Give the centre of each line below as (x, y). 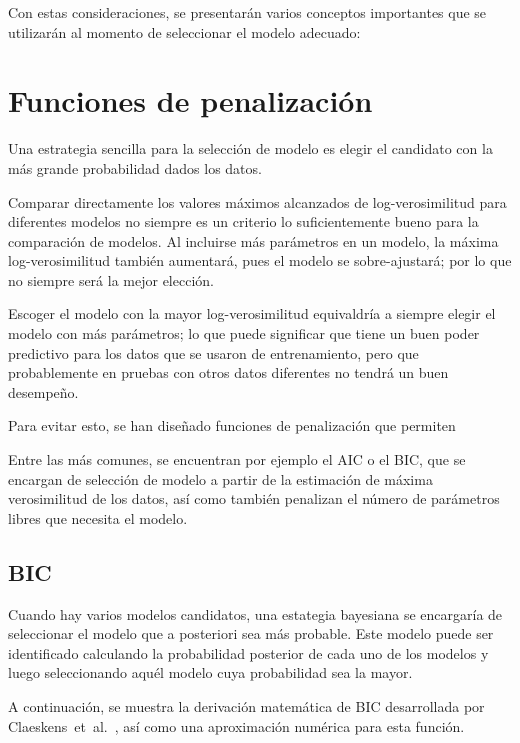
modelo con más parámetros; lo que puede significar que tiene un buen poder (244, 333)
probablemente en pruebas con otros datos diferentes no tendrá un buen (228, 372)
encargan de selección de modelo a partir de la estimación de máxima (220, 478)
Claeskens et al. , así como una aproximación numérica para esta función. (236, 725)
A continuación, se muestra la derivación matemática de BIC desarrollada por (246, 705)
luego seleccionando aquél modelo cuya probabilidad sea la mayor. (210, 672)
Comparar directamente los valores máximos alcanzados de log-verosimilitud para (257, 201)
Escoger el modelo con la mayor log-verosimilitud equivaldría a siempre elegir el (252, 313)
